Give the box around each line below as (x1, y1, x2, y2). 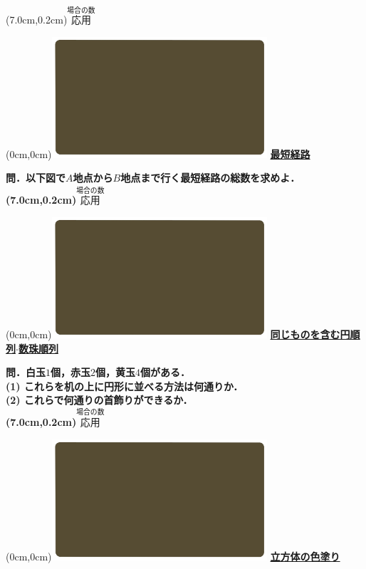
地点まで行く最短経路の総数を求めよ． (120, 170, 300, 185)
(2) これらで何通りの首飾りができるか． (6, 392, 193, 407)
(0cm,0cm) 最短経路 (6, 146, 310, 161)
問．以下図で (6, 170, 66, 185)
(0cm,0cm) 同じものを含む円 (6, 326, 350, 341)
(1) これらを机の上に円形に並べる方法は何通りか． (6, 378, 244, 393)
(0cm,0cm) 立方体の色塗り (6, 548, 340, 563)
